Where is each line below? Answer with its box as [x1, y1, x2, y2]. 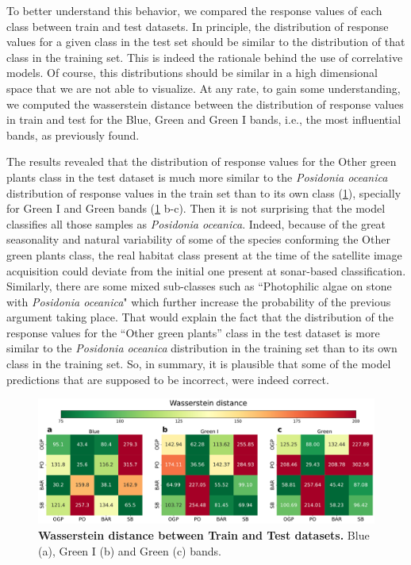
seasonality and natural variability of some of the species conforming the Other [6, 231, 390, 248]
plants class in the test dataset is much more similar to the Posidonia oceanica [6, 168, 388, 185]
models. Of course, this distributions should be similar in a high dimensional [6, 64, 378, 81]
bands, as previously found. [6, 126, 140, 143]
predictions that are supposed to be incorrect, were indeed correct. [6, 371, 329, 387]
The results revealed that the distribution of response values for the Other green [6, 153, 397, 170]
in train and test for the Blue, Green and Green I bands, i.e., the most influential [6, 111, 401, 128]
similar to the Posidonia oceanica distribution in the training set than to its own [6, 340, 398, 356]
